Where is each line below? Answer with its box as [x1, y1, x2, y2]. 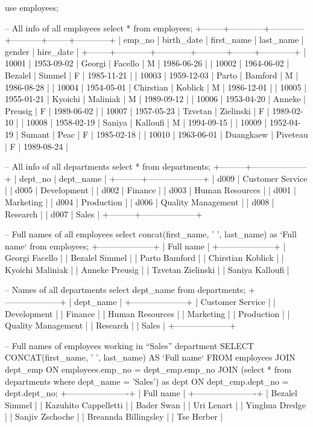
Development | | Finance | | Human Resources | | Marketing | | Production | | [5, 307, 290, 319]
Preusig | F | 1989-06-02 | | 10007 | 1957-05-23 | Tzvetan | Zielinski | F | [5, 104, 270, 117]
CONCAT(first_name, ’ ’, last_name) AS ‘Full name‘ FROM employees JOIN [5, 351, 296, 364]
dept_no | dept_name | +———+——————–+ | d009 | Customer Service [19, 172, 308, 184]
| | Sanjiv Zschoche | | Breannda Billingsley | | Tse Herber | [5, 410, 223, 423]
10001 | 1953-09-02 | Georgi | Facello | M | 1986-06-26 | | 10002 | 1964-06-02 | [5, 57, 289, 69]
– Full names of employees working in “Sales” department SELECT [5, 339, 254, 352]
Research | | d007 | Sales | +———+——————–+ [5, 207, 203, 220]
